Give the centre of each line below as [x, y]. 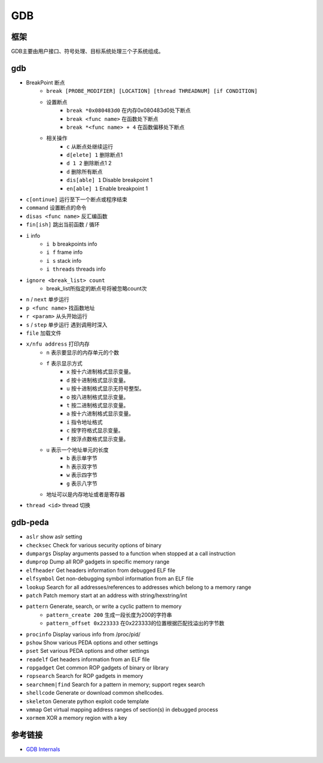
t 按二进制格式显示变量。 [98, 405]
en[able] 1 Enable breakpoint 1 [107, 188]
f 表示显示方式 [65, 364]
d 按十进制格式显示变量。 [98, 380]
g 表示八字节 [82, 483]
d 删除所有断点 [85, 171]
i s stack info [64, 261]
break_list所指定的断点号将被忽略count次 [97, 288]
